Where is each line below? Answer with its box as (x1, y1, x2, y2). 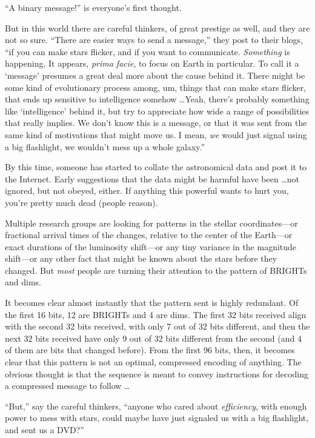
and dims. (5, 276, 41, 288)
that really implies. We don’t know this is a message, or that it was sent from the (5, 116, 307, 129)
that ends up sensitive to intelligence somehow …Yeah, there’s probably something (5, 93, 310, 105)
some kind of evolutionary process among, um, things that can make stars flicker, (5, 81, 307, 93)
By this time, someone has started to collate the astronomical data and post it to (5, 161, 307, 173)
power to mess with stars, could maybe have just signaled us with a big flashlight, (5, 411, 309, 424)
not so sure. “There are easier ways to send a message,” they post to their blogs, (5, 33, 303, 46)
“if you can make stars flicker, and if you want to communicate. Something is (5, 45, 290, 58)
